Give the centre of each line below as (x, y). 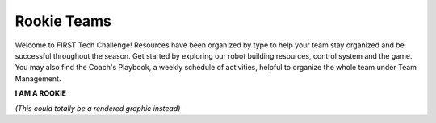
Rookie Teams (63, 21)
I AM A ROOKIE (41, 93)
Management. (38, 78)
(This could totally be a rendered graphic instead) (98, 108)
